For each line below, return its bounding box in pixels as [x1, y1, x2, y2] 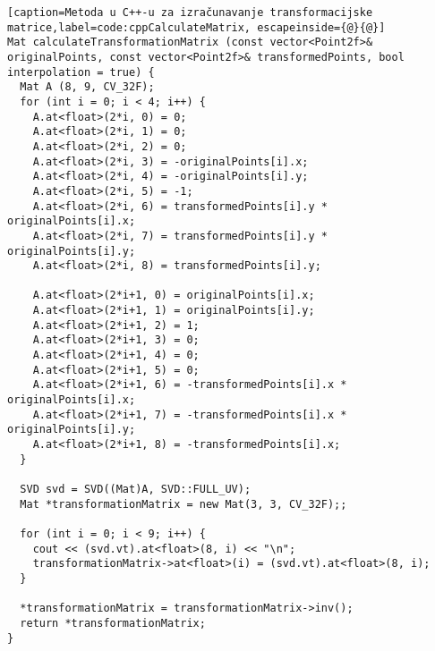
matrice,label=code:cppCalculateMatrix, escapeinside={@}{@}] [7, 21, 386, 34]
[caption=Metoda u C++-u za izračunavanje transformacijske [7, 6, 373, 19]
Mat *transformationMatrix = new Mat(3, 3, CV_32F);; [20, 497, 347, 511]
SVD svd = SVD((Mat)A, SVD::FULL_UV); [20, 483, 252, 495]
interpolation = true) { [7, 65, 155, 79]
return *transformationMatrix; [20, 616, 206, 630]
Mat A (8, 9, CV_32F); [20, 80, 155, 94]
